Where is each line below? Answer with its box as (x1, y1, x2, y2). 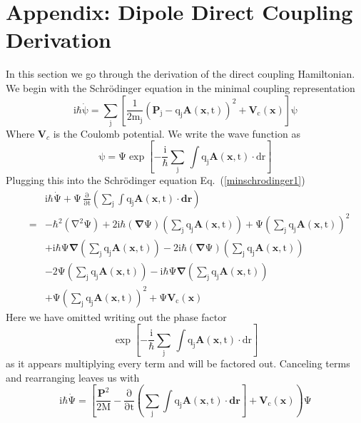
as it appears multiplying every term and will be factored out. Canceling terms (6, 356, 350, 371)
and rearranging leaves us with (6, 370, 140, 384)
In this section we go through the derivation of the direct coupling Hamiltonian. (6, 66, 355, 81)
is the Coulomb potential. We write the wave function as (53, 126, 300, 141)
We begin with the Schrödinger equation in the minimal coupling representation (6, 80, 355, 95)
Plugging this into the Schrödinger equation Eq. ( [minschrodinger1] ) (6, 173, 305, 188)
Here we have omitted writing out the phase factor (6, 309, 227, 324)
